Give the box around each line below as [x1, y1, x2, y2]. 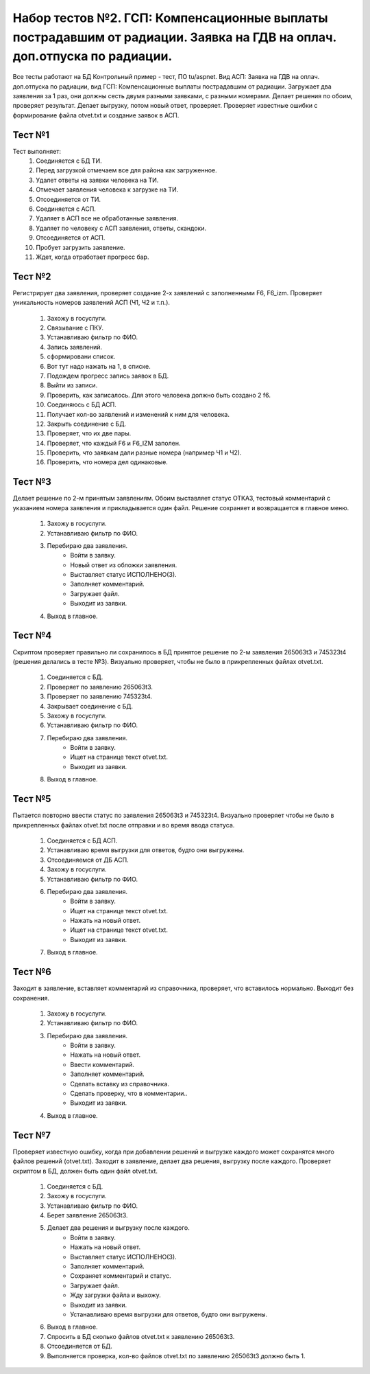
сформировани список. [47, 352, 116, 360]
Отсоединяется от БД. [47, 1342, 112, 1351]
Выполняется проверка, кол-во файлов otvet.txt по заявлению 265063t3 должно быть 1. [47, 1351, 306, 1360]
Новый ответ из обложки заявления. [70, 560, 177, 569]
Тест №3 [12, 476, 51, 488]
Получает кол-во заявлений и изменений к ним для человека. [47, 410, 230, 418]
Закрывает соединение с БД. [47, 702, 134, 710]
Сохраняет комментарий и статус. [70, 1272, 171, 1280]
